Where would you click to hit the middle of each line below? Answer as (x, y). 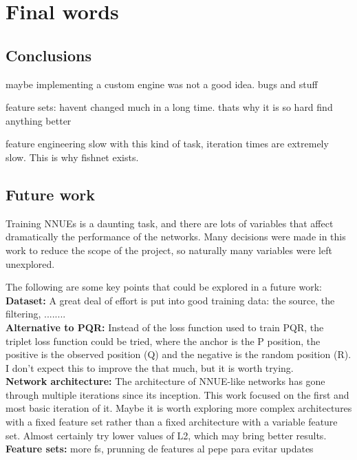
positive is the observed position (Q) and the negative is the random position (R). (178, 354)
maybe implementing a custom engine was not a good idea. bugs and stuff (162, 84)
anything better (39, 120)
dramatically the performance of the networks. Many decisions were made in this (176, 237)
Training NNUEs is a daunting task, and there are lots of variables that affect (170, 223)
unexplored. (30, 263)
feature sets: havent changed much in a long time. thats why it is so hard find (169, 107)
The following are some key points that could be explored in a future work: (164, 287)
